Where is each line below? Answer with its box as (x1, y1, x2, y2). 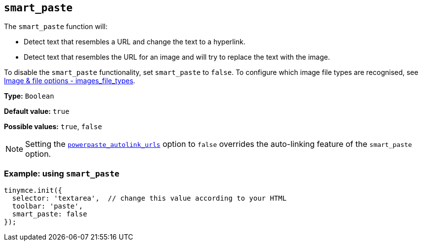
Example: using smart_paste (4, 168, 120, 178)
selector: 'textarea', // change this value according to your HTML (12, 194, 287, 203)
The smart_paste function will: (4, 22, 108, 31)
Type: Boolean (4, 92, 54, 101)
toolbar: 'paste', (12, 202, 83, 210)
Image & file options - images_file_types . (4, 76, 136, 85)
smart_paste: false (12, 210, 87, 218)
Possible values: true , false (4, 122, 102, 131)
